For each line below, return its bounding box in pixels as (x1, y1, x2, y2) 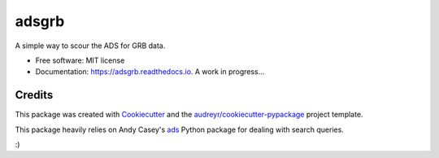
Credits (15, 88, 54, 102)
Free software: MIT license (35, 55, 125, 65)
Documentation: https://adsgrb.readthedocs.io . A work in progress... (35, 67, 265, 77)
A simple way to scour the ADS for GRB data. (15, 41, 166, 50)
